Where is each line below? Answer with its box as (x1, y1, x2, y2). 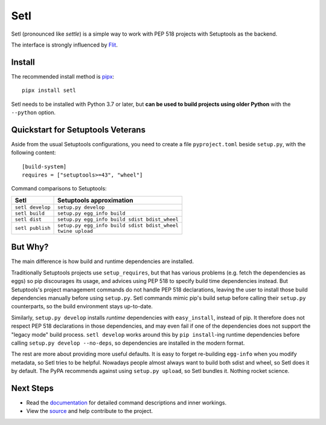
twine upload (57, 227, 94, 234)
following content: (11, 149, 56, 157)
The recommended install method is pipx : (11, 73, 115, 80)
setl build (14, 210, 45, 216)
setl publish (14, 225, 51, 232)
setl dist (14, 216, 42, 222)
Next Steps (11, 383, 54, 393)
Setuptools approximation (57, 196, 134, 204)
